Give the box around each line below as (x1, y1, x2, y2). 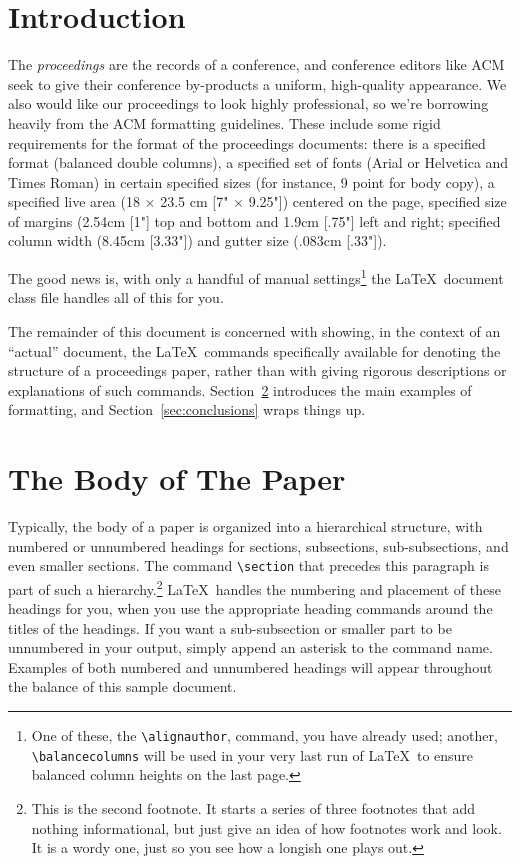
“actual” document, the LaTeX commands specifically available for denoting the (8, 340, 501, 361)
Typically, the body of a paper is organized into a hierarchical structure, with (8, 516, 483, 536)
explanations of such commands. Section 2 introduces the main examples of (8, 379, 472, 400)
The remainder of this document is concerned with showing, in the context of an (8, 320, 501, 341)
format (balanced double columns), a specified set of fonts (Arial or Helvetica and (8, 152, 509, 173)
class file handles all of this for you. (8, 287, 224, 308)
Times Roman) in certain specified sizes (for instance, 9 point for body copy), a (8, 171, 495, 192)
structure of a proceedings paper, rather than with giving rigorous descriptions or (8, 360, 507, 381)
